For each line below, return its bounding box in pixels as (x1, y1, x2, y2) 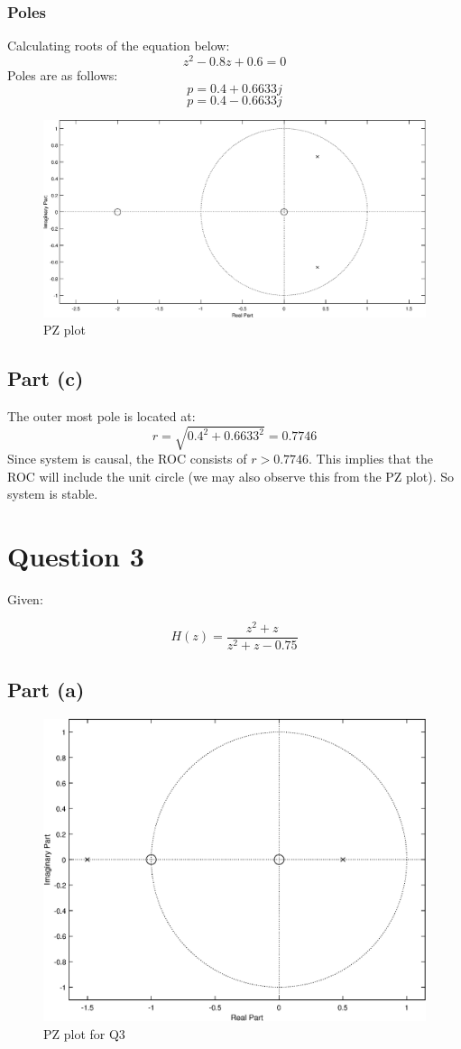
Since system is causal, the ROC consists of (7, 449, 247, 468)
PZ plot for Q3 (43, 1025, 125, 1044)
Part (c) (7, 364, 84, 392)
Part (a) (7, 676, 85, 704)
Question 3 (7, 538, 144, 575)
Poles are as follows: (7, 65, 118, 84)
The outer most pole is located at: (7, 407, 196, 426)
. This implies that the (309, 449, 433, 468)
